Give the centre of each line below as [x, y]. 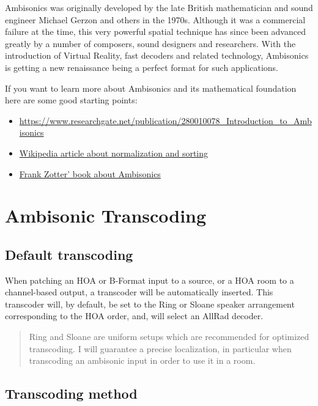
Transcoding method [71, 393]
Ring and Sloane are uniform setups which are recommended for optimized [169, 337]
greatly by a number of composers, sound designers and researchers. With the [150, 43]
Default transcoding [69, 254]
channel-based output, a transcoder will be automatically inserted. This [139, 292]
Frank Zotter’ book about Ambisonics [90, 173]
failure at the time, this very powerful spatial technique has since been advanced [155, 31]
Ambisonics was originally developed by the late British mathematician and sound [159, 7]
